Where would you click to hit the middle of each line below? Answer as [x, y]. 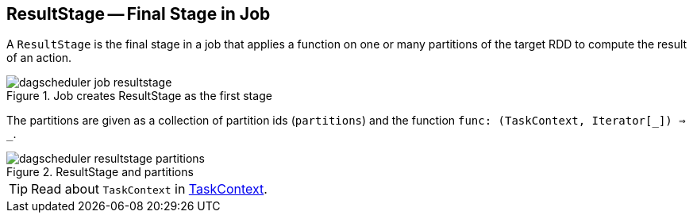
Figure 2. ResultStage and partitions [100, 172]
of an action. [39, 58]
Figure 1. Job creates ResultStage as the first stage [139, 96]
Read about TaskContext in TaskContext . [149, 189]
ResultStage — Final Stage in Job [139, 14]
